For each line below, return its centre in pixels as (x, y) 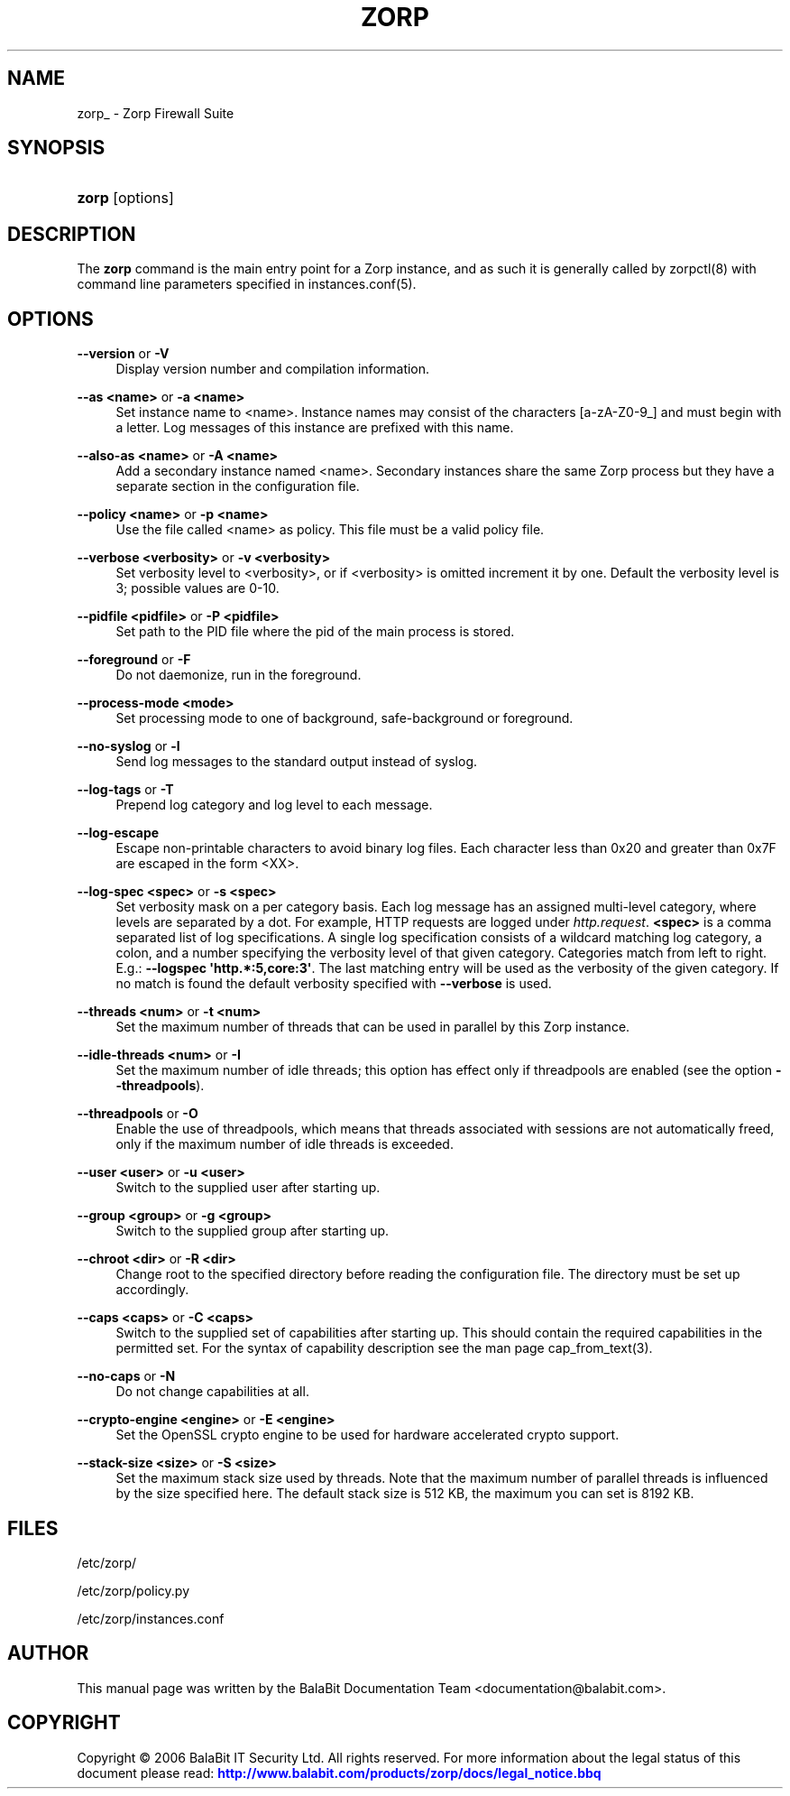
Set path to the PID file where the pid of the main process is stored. (315, 632)
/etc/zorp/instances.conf (151, 1618)
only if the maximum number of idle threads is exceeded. (285, 1144)
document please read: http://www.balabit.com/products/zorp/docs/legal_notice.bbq (339, 1773)
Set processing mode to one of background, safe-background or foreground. (344, 718)
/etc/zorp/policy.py (133, 1590)
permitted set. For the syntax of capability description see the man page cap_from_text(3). (384, 1348)
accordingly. (152, 1290)
